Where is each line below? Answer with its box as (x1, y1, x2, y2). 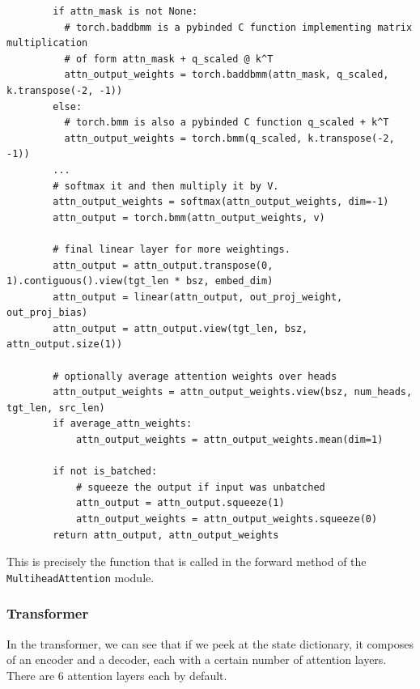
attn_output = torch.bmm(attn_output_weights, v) (53, 211, 325, 223)
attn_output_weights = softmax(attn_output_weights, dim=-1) (53, 196, 389, 208)
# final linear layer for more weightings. (53, 243, 291, 255)
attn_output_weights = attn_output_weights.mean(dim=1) (75, 434, 384, 446)
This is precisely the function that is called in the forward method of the (6, 553, 367, 570)
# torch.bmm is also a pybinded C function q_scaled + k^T (64, 117, 389, 129)
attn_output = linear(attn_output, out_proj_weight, (53, 291, 343, 303)
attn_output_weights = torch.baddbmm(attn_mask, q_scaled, (64, 69, 389, 81)
